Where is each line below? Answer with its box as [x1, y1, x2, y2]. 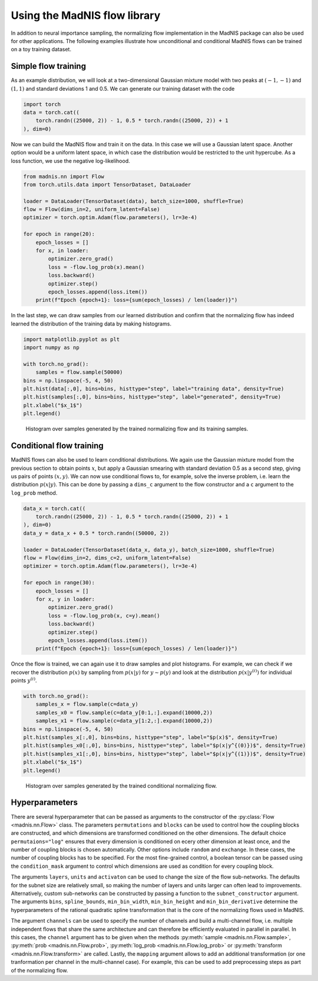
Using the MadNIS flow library [11, 9, 161, 22]
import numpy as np [23, 344, 79, 351]
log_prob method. [11, 489, 58, 496]
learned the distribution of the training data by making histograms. [11, 320, 172, 327]
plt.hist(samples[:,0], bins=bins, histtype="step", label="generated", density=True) [23, 394, 281, 400]
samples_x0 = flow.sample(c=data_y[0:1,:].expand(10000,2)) [35, 709, 213, 716]
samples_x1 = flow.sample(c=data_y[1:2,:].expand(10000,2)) [35, 717, 213, 725]
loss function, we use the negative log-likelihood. [11, 157, 130, 164]
